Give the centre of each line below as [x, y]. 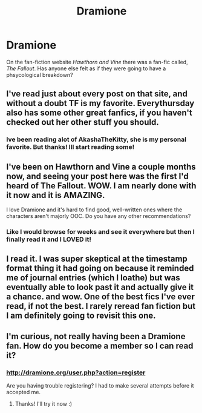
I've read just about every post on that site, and [97, 94]
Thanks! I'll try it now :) [44, 404]
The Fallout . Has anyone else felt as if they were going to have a [86, 68]
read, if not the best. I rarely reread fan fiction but [101, 306]
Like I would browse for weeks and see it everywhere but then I [100, 231]
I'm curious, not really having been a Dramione [96, 336]
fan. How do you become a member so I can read [100, 345]
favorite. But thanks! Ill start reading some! [70, 147]
